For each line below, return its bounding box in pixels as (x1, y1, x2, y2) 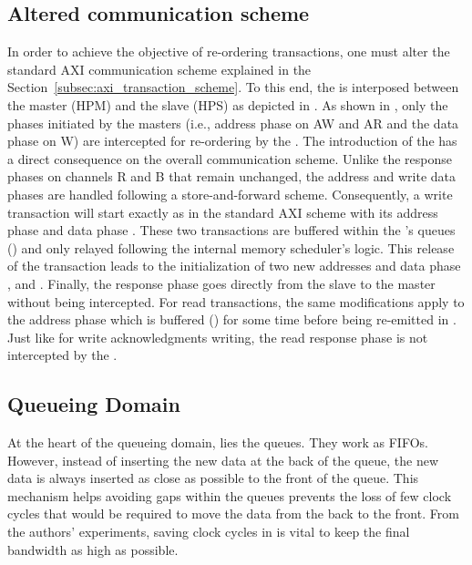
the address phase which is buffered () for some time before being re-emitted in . (7, 310, 457, 329)
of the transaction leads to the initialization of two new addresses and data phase (7, 256, 461, 275)
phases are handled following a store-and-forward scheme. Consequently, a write (7, 184, 453, 203)
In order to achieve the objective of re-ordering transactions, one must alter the (7, 42, 450, 61)
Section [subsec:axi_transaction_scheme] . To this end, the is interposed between (7, 77, 459, 97)
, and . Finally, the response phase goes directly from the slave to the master (7, 273, 436, 293)
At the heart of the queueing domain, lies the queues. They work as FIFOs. (7, 433, 428, 452)
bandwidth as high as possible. (7, 539, 179, 559)
